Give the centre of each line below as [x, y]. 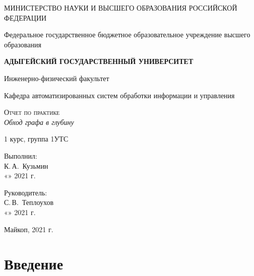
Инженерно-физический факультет [57, 78]
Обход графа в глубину [39, 122]
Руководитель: [26, 192]
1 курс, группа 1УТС [36, 139]
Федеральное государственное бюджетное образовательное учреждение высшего [127, 34]
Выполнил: [21, 155]
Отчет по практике [32, 112]
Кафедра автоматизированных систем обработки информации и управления [119, 95]
